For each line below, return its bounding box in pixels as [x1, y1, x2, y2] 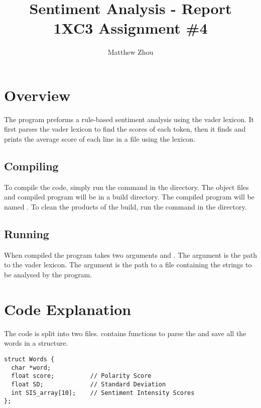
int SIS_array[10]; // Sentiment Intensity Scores [11, 389, 195, 396]
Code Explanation [4, 298, 132, 319]
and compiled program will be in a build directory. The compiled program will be [4, 191, 254, 202]
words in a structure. [4, 338, 68, 348]
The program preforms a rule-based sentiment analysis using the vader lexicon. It [4, 114, 254, 124]
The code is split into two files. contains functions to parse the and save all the [4, 328, 246, 338]
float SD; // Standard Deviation [11, 380, 166, 388]
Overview [4, 84, 71, 105]
